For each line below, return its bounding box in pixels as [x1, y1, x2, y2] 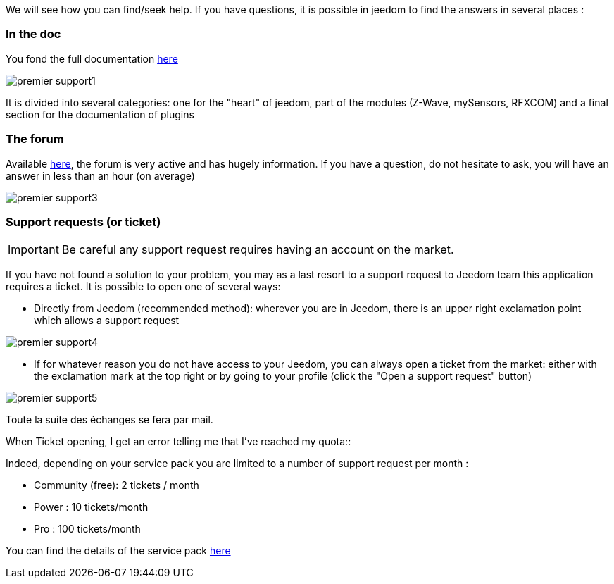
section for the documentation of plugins [6, 108, 194, 120]
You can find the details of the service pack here [6, 545, 231, 557]
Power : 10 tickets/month [34, 501, 149, 514]
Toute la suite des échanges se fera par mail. [6, 414, 213, 426]
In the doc [6, 27, 61, 42]
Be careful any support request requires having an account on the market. [61, 242, 454, 257]
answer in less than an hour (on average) [6, 169, 195, 182]
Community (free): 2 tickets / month [34, 479, 199, 492]
